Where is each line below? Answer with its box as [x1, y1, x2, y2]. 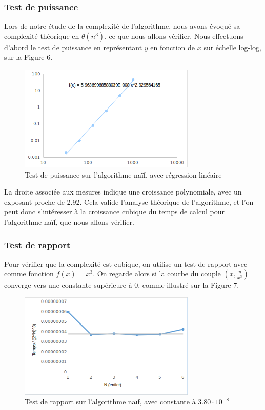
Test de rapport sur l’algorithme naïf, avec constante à [25, 396, 196, 407]
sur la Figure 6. [4, 52, 53, 62]
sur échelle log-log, [203, 41, 261, 52]
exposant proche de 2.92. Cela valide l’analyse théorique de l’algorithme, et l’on [4, 196, 254, 207]
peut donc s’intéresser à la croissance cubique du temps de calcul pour [4, 206, 225, 217]
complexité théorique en [4, 30, 79, 41]
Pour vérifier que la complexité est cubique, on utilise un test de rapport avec [4, 258, 248, 269]
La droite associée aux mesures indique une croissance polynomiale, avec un [4, 186, 242, 197]
